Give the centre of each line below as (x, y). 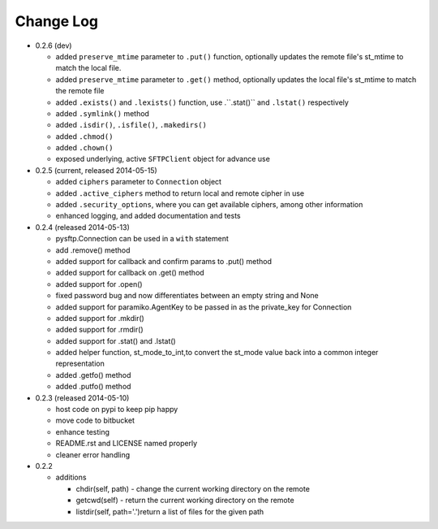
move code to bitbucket (95, 421)
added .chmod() (84, 136)
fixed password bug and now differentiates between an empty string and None (187, 296)
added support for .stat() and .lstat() (116, 340)
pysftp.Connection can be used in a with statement (142, 239)
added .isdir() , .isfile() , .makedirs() (131, 125)
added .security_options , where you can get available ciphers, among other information (209, 205)
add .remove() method (93, 250)
